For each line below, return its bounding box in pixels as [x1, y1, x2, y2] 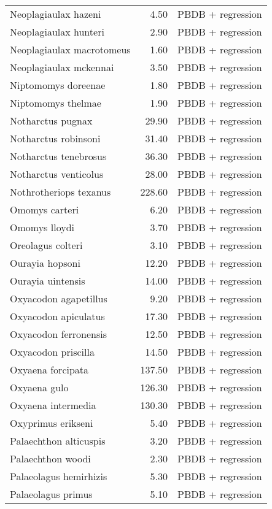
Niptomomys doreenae [10, 78, 106, 92]
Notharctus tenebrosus [10, 149, 107, 163]
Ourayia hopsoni [10, 256, 80, 270]
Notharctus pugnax [10, 113, 93, 128]
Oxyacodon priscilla [10, 345, 95, 359]
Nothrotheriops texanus [10, 185, 111, 199]
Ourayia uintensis [10, 274, 85, 288]
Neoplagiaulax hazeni [10, 7, 101, 21]
